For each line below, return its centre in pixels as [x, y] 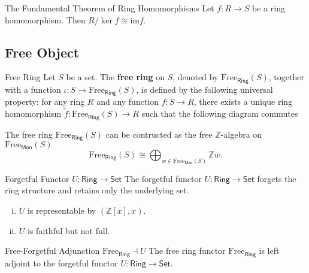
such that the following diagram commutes [220, 113]
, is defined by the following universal [205, 89]
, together [286, 77]
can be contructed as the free [159, 134]
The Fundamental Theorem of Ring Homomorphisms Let [110, 8]
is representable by [62, 210]
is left [269, 251]
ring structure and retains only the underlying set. [97, 190]
